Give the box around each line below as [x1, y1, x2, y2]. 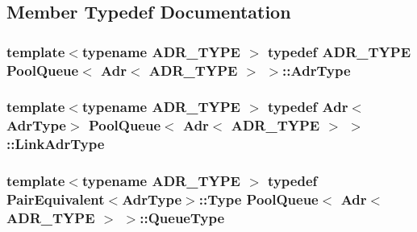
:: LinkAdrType [6, 134, 105, 154]
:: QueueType [140, 208, 225, 227]
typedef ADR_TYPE [268, 41, 411, 61]
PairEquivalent [6, 189, 105, 209]
